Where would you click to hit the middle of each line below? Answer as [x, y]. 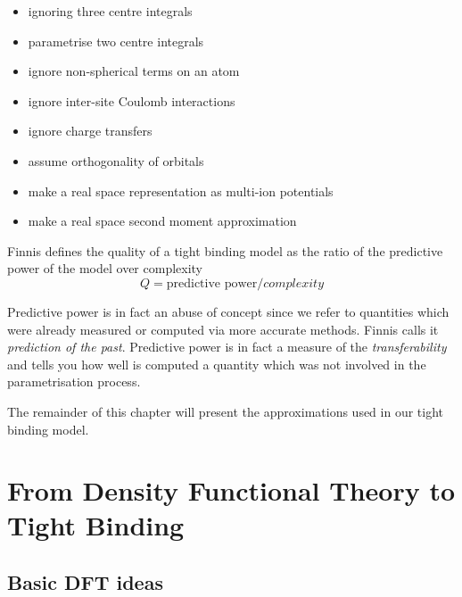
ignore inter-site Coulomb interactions [132, 100]
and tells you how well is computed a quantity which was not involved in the [217, 364]
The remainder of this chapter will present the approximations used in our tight [226, 411]
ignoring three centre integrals [110, 11]
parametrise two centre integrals [116, 41]
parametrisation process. [74, 381]
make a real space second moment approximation [162, 221]
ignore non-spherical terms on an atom [134, 71]
